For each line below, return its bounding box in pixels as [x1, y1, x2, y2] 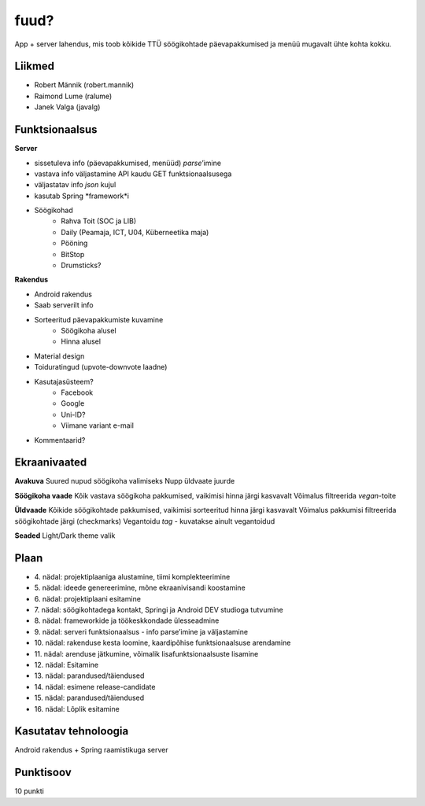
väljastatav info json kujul [34, 180, 116, 190]
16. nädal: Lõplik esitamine [34, 704, 120, 713]
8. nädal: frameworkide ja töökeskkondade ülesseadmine [34, 616, 220, 625]
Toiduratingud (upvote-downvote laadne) [34, 363, 168, 372]
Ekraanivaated [14, 456, 87, 469]
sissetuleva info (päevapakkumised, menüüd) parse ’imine [34, 158, 222, 167]
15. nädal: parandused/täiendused [34, 693, 145, 703]
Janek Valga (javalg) [34, 102, 101, 112]
